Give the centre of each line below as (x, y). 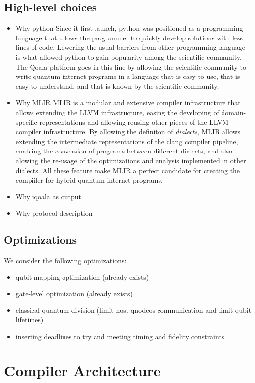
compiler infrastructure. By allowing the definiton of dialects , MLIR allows (128, 132)
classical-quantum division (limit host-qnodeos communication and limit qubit (133, 310)
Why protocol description (54, 213)
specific (26, 122)
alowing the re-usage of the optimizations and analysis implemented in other (131, 160)
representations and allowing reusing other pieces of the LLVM (134, 122)
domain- (234, 112)
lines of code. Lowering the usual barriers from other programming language (130, 47)
